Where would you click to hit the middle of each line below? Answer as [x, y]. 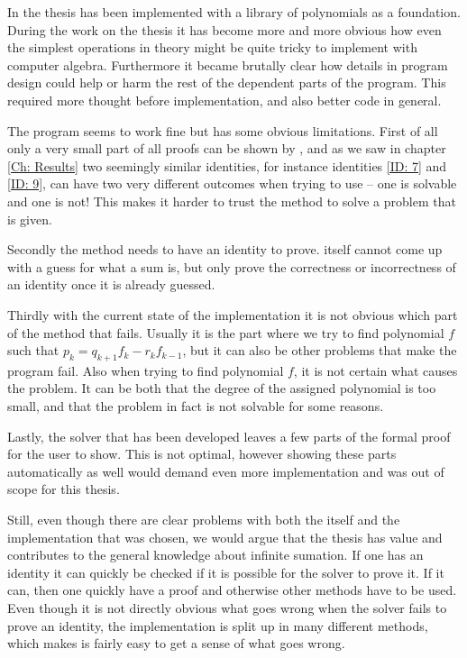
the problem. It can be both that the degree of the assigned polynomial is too [222, 388]
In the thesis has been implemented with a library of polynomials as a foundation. [234, 12]
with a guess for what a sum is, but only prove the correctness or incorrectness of [232, 266]
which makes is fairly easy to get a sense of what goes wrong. [176, 643]
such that [33, 350]
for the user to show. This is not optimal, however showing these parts [202, 454]
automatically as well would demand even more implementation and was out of [226, 471]
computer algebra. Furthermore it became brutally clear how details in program [228, 64]
